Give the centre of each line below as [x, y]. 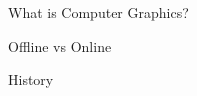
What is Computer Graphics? [98, 12]
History [31, 79]
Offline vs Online [60, 45]
